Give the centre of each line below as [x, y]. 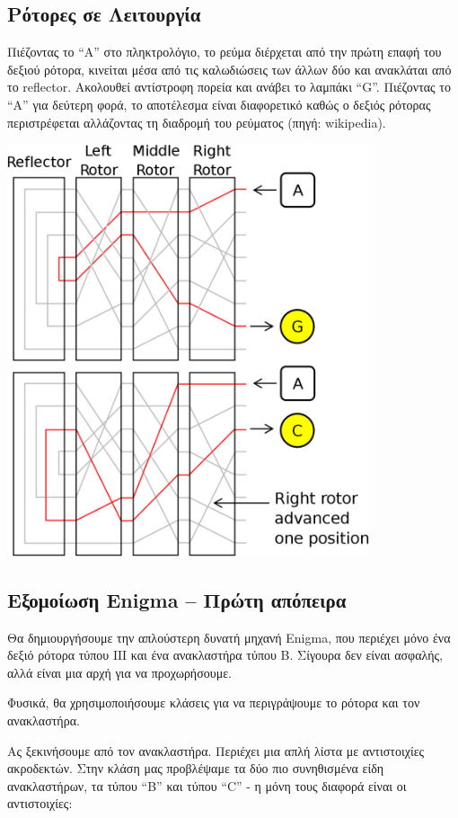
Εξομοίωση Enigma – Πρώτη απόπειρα [177, 599]
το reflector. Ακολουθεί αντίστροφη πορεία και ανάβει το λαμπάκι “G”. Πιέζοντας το [229, 87]
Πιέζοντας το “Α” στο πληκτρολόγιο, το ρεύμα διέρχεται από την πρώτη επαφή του [225, 52]
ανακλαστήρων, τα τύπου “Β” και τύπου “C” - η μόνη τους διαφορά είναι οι [207, 785]
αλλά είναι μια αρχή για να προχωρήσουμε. [119, 672]
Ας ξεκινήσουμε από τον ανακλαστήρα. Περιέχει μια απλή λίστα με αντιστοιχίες [216, 750]
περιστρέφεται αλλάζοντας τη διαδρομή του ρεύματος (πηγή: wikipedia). [197, 122]
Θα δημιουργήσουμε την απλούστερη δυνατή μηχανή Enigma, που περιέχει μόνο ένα [229, 637]
